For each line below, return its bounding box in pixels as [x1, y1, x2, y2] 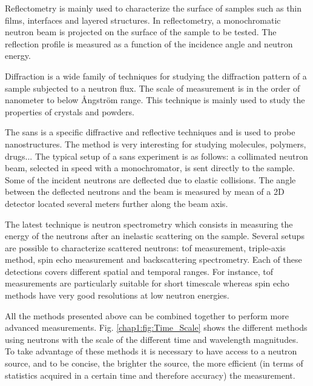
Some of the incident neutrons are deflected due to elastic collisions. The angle [5, 173, 296, 186]
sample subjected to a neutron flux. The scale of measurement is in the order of [5, 81, 300, 94]
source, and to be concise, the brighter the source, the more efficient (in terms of [5, 357, 303, 370]
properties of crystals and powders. [5, 105, 134, 118]
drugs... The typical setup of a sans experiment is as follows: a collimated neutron [5, 149, 308, 162]
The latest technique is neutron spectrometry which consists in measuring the [5, 217, 293, 230]
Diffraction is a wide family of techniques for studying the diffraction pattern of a [5, 69, 307, 82]
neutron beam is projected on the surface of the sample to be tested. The [5, 25, 277, 38]
